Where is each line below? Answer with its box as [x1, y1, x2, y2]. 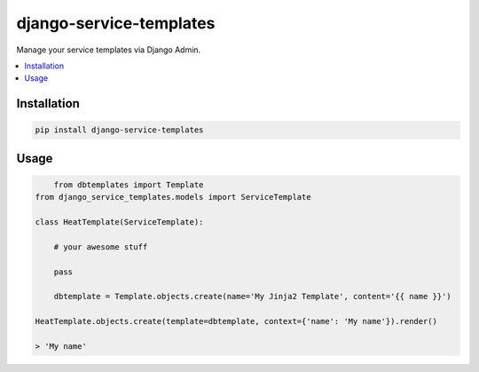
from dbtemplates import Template [53, 179, 204, 190]
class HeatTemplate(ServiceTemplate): [35, 218, 204, 227]
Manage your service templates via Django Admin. [16, 44, 201, 55]
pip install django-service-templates [35, 125, 204, 135]
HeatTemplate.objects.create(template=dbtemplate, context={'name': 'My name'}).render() [35, 316, 438, 327]
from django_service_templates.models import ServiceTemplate [35, 192, 311, 202]
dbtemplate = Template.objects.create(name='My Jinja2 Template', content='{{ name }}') [53, 291, 452, 302]
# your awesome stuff [53, 241, 148, 252]
